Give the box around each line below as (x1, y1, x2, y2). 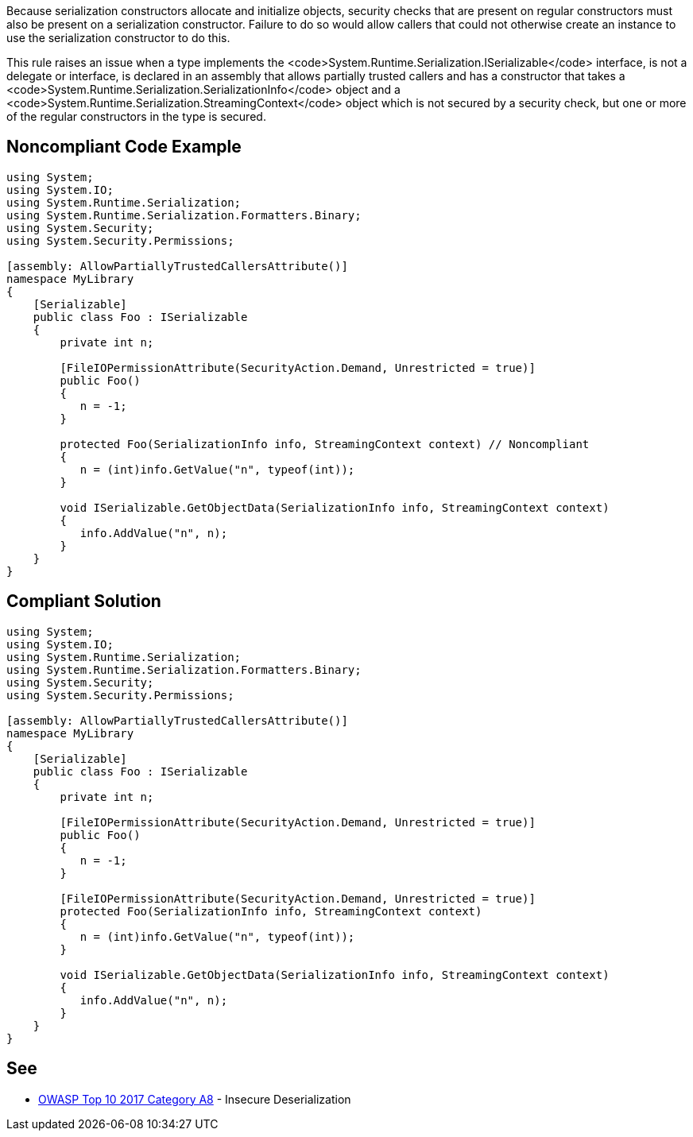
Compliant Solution (6, 591, 161, 612)
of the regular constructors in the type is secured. (6, 110, 266, 123)
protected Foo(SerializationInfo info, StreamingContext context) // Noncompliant (60, 437, 590, 451)
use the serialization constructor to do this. (6, 31, 230, 44)
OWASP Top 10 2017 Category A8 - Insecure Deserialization (38, 1092, 351, 1106)
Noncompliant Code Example (6, 137, 242, 157)
